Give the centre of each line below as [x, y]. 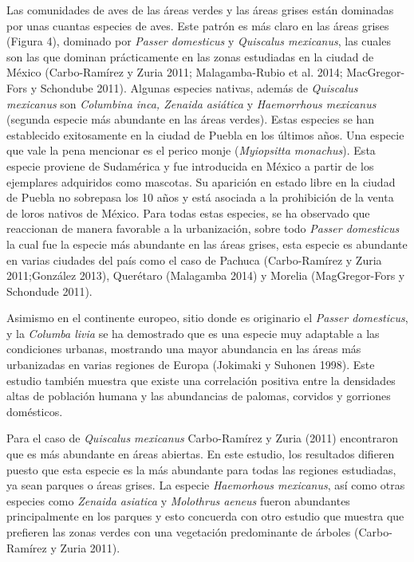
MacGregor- [376, 72]
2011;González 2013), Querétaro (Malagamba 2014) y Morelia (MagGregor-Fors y [206, 275]
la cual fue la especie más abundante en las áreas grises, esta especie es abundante [207, 244]
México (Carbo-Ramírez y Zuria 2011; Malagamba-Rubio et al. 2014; [175, 72]
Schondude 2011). [49, 291]
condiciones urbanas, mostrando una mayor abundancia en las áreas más [184, 349]
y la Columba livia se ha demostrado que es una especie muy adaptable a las [193, 333]
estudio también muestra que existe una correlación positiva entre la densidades [201, 380]
